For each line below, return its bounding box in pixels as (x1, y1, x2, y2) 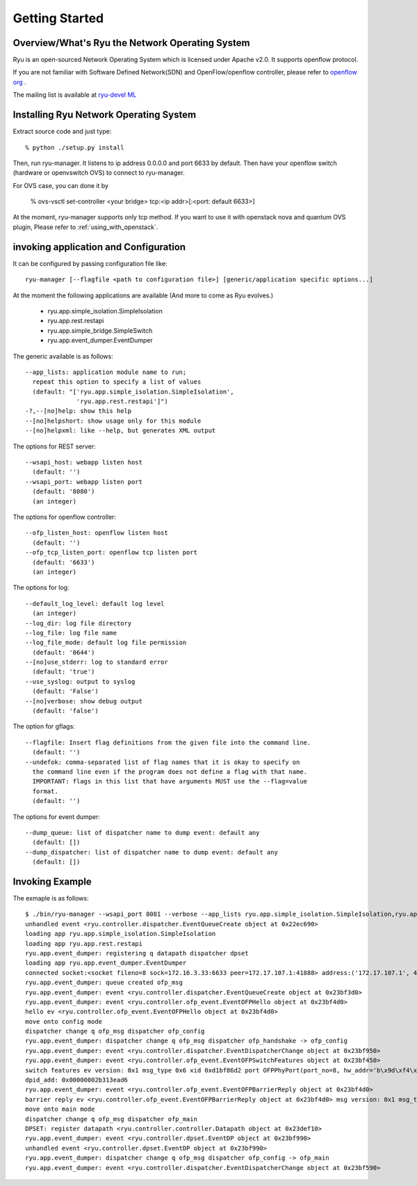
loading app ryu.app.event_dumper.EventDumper (25, 959, 187, 967)
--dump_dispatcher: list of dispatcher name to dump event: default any (25, 848, 278, 856)
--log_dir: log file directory (25, 619, 132, 627)
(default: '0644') (32, 648, 95, 656)
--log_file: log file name (25, 629, 117, 637)
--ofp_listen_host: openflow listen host (25, 529, 168, 537)
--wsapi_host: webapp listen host (25, 458, 142, 467)
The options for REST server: (13, 442, 97, 451)
